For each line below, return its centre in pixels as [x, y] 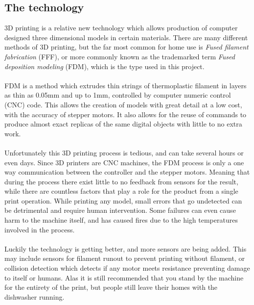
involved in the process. [40, 229]
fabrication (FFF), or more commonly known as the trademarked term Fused [120, 56]
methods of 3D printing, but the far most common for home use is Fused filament [127, 47]
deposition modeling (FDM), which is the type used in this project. [104, 66]
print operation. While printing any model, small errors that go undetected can [123, 200]
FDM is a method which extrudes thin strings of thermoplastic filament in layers [126, 85]
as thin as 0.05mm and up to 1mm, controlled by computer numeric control [118, 95]
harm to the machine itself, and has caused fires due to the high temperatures [121, 220]
